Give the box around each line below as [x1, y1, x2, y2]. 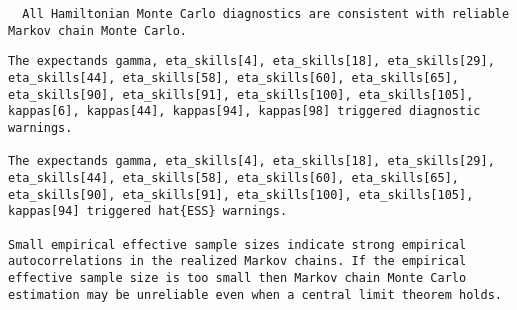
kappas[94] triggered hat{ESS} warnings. [8, 204, 288, 219]
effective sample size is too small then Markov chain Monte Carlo [8, 270, 467, 285]
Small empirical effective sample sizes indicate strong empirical [8, 237, 467, 252]
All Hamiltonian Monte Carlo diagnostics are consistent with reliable [22, 7, 510, 21]
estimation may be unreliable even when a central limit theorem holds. [8, 287, 502, 302]
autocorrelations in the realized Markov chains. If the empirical [8, 254, 467, 269]
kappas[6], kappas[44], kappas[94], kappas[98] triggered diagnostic [8, 104, 481, 119]
